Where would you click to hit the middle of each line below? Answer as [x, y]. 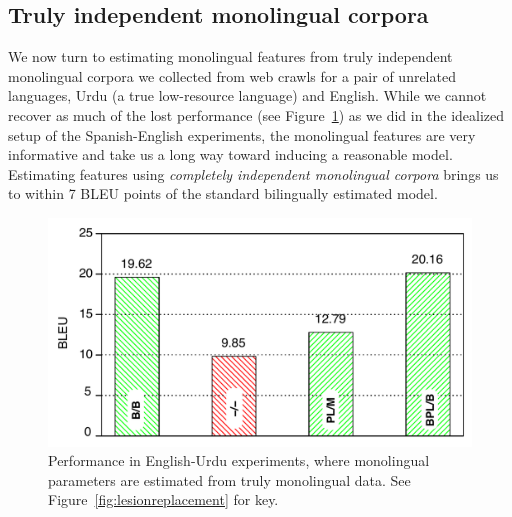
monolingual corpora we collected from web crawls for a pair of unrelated [232, 75]
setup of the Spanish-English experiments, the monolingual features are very [242, 134]
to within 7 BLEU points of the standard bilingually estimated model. [223, 193]
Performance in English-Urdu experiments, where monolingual [239, 460]
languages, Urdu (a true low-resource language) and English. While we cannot [247, 95]
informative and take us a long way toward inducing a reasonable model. [230, 154]
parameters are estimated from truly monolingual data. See [229, 479]
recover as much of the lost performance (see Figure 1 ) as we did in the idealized [256, 114]
